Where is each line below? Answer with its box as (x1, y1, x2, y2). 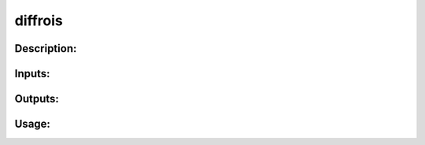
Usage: (14, 117, 51, 131)
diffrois (14, 12, 63, 29)
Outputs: (14, 92, 59, 106)
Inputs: (14, 67, 50, 80)
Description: (14, 42, 77, 55)
